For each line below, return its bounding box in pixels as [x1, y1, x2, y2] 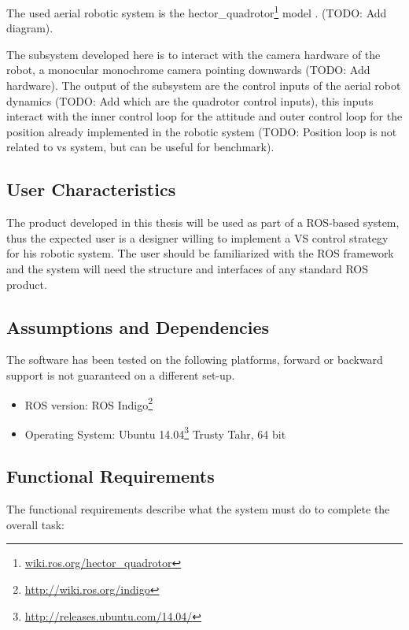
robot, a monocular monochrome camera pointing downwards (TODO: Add [6, 61, 370, 78]
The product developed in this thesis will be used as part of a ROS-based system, [6, 214, 400, 231]
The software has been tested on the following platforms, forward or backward [6, 351, 383, 368]
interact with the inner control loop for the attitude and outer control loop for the [6, 108, 403, 124]
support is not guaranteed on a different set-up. [6, 366, 235, 383]
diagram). [6, 20, 53, 36]
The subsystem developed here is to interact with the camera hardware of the [6, 46, 381, 62]
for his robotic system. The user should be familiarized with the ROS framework [6, 245, 394, 261]
